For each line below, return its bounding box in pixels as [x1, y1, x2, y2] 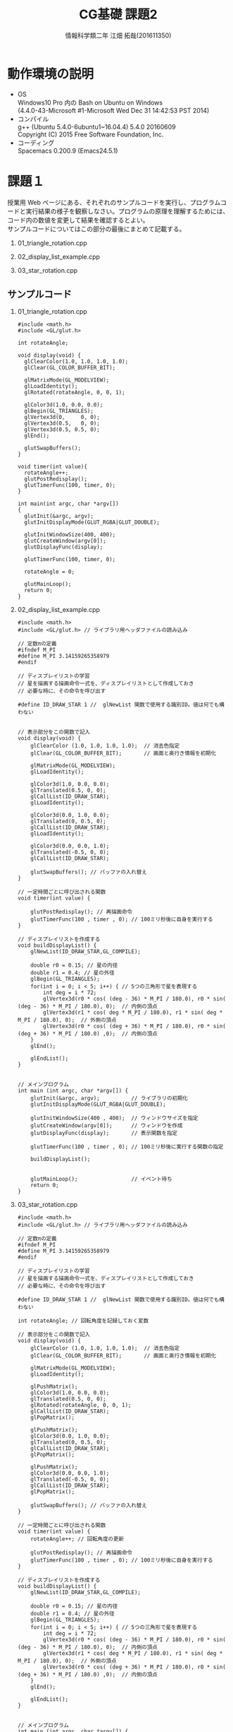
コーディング [17, 139, 55, 147]
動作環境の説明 [7, 66, 94, 82]
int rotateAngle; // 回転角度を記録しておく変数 [17, 1317, 149, 1325]
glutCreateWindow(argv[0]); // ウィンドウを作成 [30, 1122, 183, 1129]
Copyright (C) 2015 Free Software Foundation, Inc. [17, 130, 164, 139]
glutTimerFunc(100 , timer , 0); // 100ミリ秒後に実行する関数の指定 [30, 1143, 224, 1150]
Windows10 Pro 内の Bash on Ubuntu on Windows [17, 98, 163, 107]
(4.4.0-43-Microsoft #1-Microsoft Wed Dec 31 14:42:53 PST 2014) [17, 106, 210, 114]
